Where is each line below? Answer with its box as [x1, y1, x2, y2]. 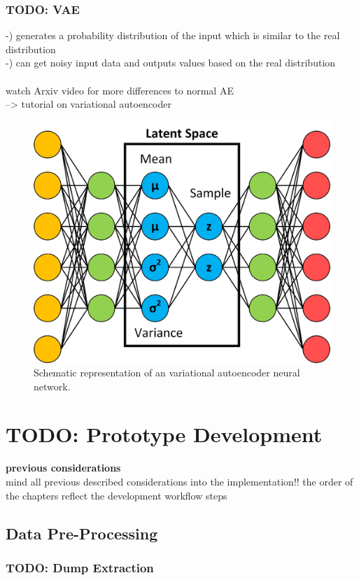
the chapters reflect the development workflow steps [6, 488, 227, 502]
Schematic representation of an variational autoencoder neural [34, 365, 300, 380]
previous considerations [6, 460, 121, 475]
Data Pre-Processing [6, 522, 158, 544]
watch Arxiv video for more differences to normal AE [6, 83, 234, 97]
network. [34, 379, 71, 393]
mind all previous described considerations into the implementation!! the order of [6, 474, 353, 489]
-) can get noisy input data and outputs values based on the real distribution [6, 55, 336, 70]
